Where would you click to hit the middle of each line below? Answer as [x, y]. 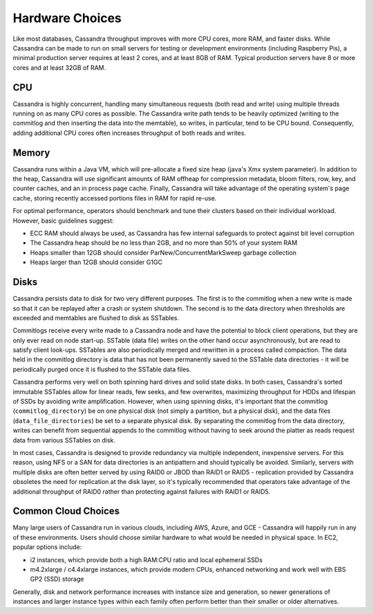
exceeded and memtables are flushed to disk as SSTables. [96, 317]
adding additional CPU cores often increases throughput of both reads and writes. [130, 133]
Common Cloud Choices [66, 511]
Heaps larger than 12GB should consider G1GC [96, 262]
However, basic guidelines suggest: [63, 221]
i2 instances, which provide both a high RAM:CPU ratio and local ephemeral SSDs [146, 559]
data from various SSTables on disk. [64, 440]
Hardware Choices [67, 18]
